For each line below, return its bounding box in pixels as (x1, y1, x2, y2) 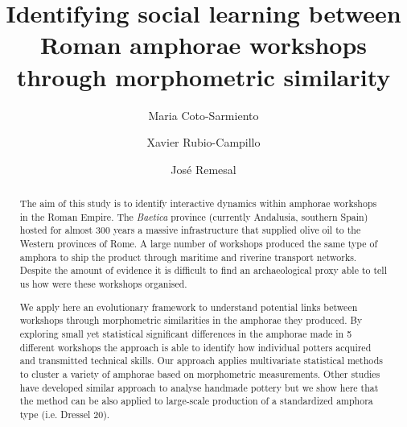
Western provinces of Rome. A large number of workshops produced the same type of (19, 237, 378, 251)
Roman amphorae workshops (39, 28, 368, 61)
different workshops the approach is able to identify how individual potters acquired (19, 340, 372, 354)
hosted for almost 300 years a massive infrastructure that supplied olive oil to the (19, 223, 361, 237)
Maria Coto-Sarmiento (148, 106, 259, 123)
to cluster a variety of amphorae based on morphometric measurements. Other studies (19, 367, 380, 380)
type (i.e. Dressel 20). (19, 407, 110, 421)
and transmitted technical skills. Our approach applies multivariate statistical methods (19, 354, 383, 367)
